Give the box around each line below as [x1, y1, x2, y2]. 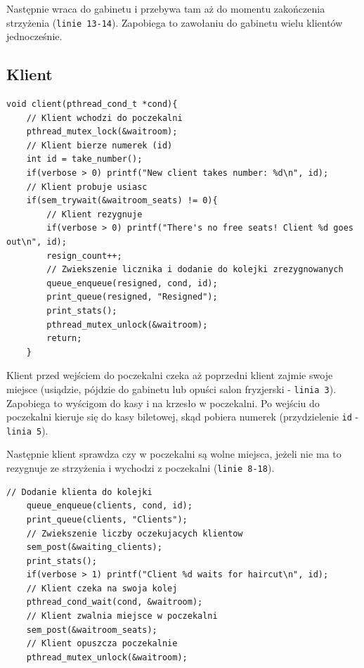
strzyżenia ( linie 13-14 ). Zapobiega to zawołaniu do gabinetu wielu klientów [6, 15, 343, 30]
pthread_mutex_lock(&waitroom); [26, 127, 178, 137]
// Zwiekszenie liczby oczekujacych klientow [26, 528, 243, 539]
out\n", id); [6, 236, 67, 247]
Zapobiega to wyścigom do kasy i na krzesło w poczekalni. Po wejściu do [6, 395, 320, 410]
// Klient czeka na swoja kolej [26, 583, 178, 593]
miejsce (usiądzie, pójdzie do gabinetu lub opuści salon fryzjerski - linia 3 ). [6, 381, 337, 396]
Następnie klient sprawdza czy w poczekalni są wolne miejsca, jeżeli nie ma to [6, 447, 342, 461]
